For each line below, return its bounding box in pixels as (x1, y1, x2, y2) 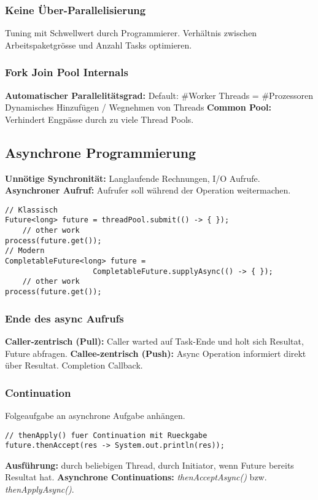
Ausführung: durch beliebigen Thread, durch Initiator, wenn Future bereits (5, 458, 294, 471)
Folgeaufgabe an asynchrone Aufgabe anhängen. (5, 408, 185, 421)
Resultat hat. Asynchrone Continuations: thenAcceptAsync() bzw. (5, 471, 267, 483)
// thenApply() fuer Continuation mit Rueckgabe (5, 431, 207, 440)
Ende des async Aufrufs (5, 310, 124, 326)
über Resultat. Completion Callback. (5, 359, 143, 372)
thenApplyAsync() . (5, 483, 74, 496)
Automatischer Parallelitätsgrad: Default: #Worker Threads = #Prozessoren (5, 88, 314, 101)
